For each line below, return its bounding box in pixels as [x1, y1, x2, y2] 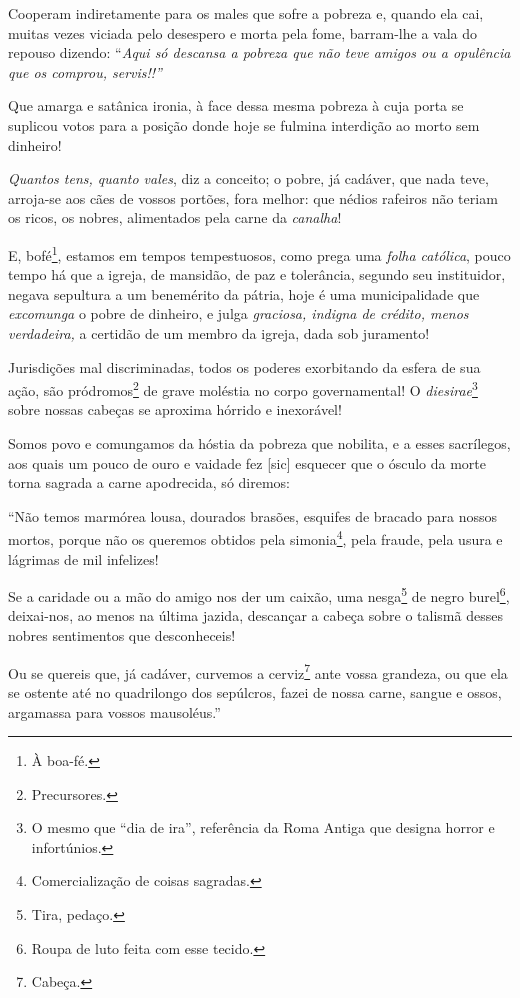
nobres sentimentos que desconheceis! [8, 625, 236, 646]
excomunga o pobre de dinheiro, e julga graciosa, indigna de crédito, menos [8, 303, 469, 324]
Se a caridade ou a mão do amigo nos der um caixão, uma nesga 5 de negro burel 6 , [8, 583, 510, 606]
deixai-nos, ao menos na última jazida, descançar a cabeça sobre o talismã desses [8, 605, 503, 626]
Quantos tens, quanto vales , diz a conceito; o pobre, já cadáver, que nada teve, [8, 168, 489, 189]
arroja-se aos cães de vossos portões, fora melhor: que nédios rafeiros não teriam [8, 187, 498, 208]
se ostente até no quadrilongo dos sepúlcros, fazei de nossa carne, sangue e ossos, [8, 681, 502, 702]
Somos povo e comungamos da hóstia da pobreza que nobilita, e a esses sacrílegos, [8, 433, 511, 453]
